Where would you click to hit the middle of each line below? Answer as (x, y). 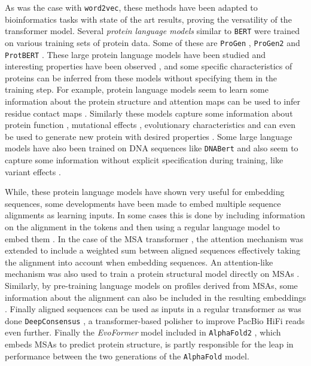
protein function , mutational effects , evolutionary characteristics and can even (150, 125)
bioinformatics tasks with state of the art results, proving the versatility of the (148, 19)
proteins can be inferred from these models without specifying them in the (141, 77)
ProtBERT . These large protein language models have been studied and (135, 54)
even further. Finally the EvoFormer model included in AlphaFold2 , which (143, 332)
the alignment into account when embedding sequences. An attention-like (139, 262)
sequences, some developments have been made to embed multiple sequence (143, 203)
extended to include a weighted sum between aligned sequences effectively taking (153, 250)
